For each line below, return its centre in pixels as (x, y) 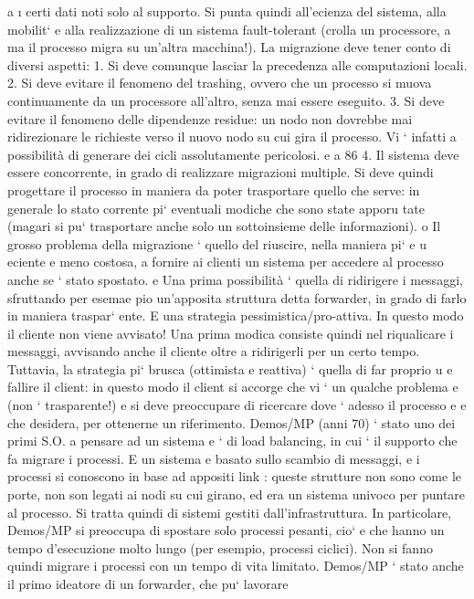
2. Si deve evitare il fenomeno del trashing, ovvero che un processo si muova (220, 83)
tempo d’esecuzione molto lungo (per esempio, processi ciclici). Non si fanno (220, 547)
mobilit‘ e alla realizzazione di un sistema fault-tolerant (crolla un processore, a (229, 29)
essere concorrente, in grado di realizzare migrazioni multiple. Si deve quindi (221, 172)
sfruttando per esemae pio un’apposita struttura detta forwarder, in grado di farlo (237, 297)
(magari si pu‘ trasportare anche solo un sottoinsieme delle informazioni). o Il (224, 226)
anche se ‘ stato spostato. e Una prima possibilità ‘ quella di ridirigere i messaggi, (235, 279)
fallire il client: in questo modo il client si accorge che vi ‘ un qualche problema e (233, 387)
